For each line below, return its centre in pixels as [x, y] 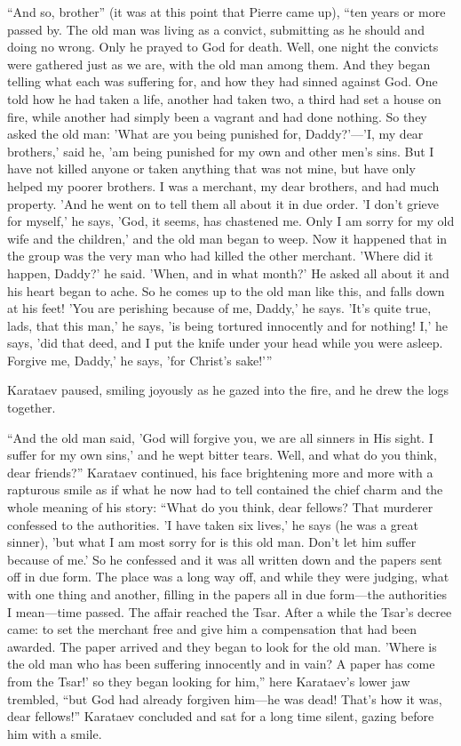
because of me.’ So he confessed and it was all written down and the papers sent [225, 559]
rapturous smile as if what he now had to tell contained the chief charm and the [225, 489]
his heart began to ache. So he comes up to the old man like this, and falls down [226, 290]
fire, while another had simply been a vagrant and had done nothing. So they [217, 116]
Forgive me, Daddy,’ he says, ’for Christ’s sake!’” [140, 360]
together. [32, 408]
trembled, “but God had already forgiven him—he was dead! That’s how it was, [225, 698]
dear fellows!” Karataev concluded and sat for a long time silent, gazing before [221, 716]
